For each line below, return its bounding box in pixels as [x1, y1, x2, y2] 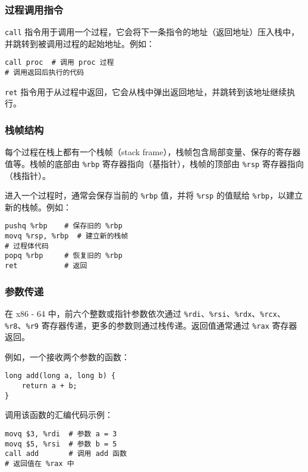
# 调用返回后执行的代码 [5, 68, 84, 77]
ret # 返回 [5, 261, 87, 270]
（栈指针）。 [5, 169, 51, 181]
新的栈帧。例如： [5, 200, 71, 213]
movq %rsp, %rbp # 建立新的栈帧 [5, 232, 128, 240]
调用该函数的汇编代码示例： [5, 408, 113, 421]
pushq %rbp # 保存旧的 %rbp [5, 222, 122, 231]
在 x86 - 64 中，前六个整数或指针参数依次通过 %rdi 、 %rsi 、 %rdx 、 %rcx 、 [5, 307, 285, 319]
